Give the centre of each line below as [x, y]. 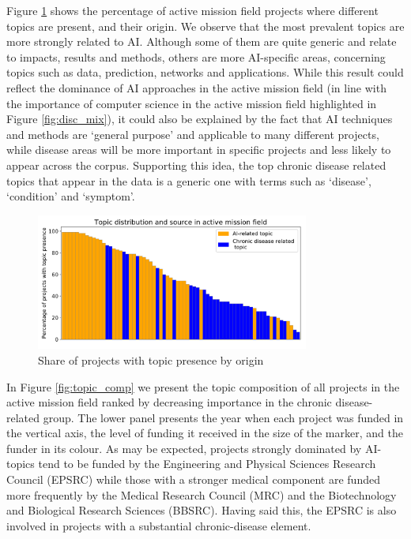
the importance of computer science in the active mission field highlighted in [192, 103]
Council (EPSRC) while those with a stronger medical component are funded [193, 479]
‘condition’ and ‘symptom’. [71, 196]
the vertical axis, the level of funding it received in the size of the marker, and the [205, 433]
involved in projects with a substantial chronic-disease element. [159, 525]
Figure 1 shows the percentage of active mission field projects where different [192, 10]
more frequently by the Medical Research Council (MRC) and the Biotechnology [202, 494]
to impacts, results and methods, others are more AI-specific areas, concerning [196, 56]
